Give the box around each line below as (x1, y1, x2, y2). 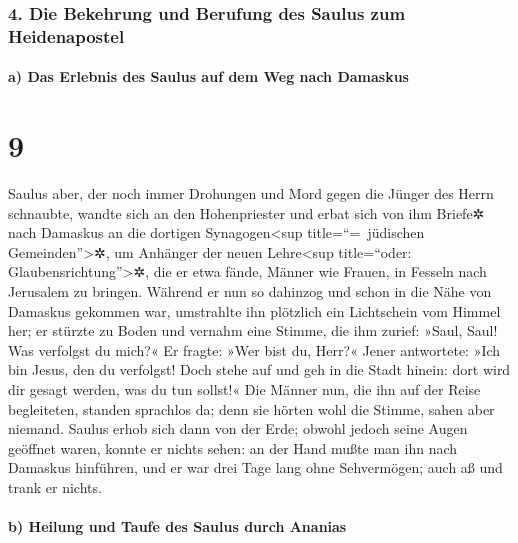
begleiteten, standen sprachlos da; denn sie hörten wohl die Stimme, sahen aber (8, 398, 495, 419)
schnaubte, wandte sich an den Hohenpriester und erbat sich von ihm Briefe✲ (8, 202, 485, 223)
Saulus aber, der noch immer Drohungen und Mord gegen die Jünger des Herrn (8, 183, 494, 204)
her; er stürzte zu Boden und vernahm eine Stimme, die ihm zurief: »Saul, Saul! (8, 320, 498, 341)
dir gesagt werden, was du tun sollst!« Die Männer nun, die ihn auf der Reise (8, 379, 481, 400)
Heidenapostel (8, 23, 125, 48)
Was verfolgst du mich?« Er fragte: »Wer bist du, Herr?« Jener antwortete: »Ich (8, 339, 501, 360)
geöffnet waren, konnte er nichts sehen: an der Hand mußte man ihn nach (8, 437, 458, 458)
